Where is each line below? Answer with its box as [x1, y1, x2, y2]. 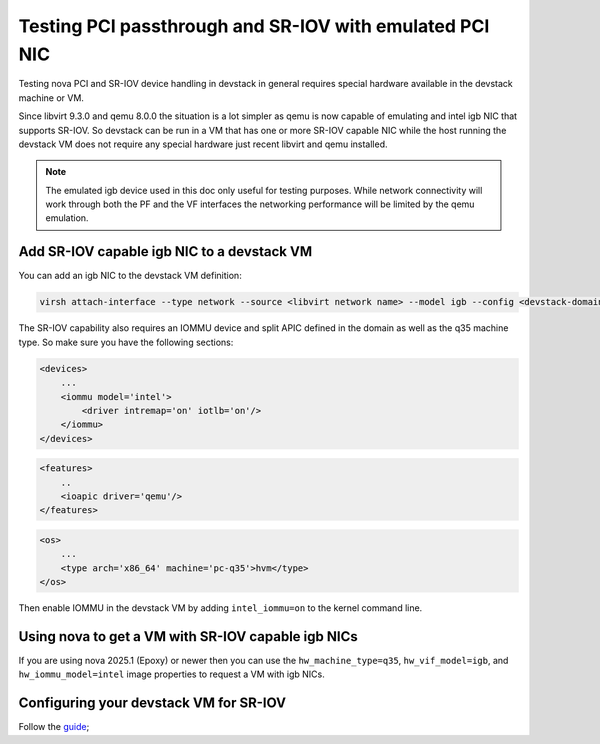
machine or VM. [18, 91, 85, 104]
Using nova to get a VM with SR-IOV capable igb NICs [18, 628, 359, 645]
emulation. [45, 212, 89, 224]
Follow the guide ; [18, 721, 90, 733]
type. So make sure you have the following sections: [18, 336, 234, 348]
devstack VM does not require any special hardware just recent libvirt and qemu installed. [18, 138, 388, 150]
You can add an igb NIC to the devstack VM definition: [18, 270, 242, 282]
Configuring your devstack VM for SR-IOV [18, 695, 287, 712]
